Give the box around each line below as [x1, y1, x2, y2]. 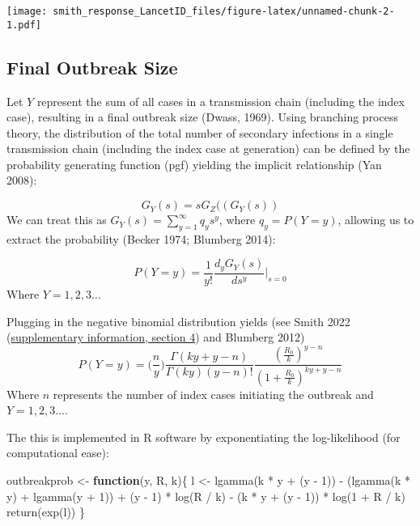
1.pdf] [6, 19, 41, 31]
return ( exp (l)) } [6, 503, 85, 520]
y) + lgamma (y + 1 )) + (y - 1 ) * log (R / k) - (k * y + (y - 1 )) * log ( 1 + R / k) [6, 487, 405, 504]
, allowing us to [337, 211, 414, 228]
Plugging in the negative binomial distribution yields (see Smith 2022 [6, 312, 350, 329]
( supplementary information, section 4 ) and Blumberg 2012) [6, 329, 305, 346]
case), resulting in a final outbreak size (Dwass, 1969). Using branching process [6, 108, 398, 125]
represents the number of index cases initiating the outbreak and [53, 385, 374, 402]
